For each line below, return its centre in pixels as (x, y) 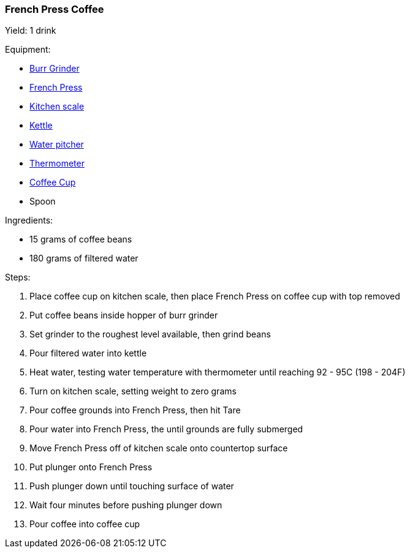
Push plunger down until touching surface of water (132, 486)
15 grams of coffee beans (81, 239)
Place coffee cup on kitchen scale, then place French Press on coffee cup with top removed (215, 296)
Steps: (18, 277)
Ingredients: (29, 220)
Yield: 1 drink (31, 31)
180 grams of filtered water (84, 258)
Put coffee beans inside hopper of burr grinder (124, 315)
